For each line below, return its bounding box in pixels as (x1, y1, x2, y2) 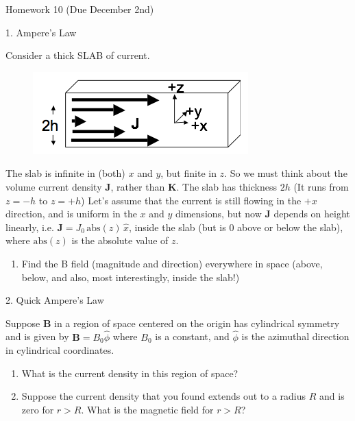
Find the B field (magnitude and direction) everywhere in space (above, (21, 256, 323, 270)
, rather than (110, 179, 165, 193)
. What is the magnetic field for (81, 402, 214, 416)
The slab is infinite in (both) (5, 166, 125, 180)
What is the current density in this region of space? (21, 365, 238, 380)
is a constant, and (155, 329, 230, 344)
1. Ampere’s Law (5, 25, 77, 39)
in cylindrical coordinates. (5, 343, 114, 357)
